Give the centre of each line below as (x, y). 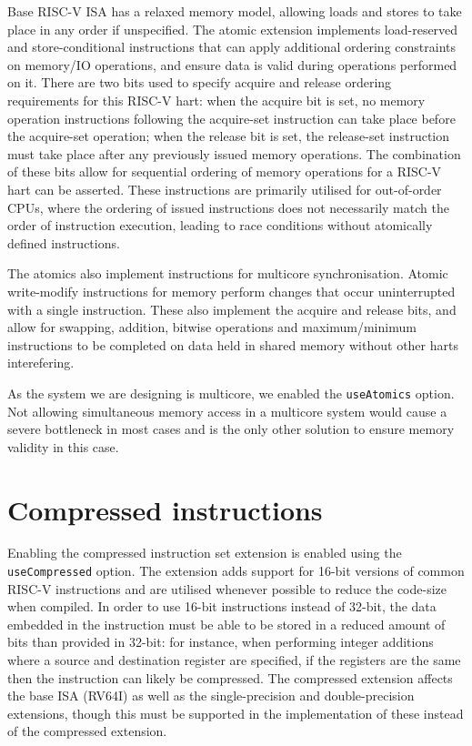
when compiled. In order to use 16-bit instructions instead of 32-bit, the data (222, 606)
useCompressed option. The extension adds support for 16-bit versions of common (236, 571)
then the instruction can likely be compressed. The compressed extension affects (230, 677)
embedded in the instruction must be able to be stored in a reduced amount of (226, 624)
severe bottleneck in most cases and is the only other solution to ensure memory (231, 429)
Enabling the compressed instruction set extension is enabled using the (205, 553)
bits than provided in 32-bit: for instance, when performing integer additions (221, 642)
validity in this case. (63, 446)
